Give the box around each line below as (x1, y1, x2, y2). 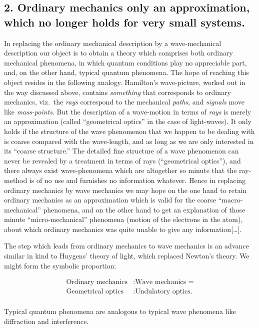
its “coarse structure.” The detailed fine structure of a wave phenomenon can (4, 145, 239, 156)
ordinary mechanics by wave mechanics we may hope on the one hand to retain (4, 184, 247, 195)
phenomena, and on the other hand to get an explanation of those (43, 204, 245, 214)
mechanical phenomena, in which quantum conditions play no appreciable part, (4, 57, 247, 67)
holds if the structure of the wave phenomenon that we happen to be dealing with (4, 125, 255, 136)
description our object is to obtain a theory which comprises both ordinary (4, 47, 233, 58)
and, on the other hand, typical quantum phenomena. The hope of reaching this (4, 67, 249, 77)
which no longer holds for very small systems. (4, 14, 245, 29)
